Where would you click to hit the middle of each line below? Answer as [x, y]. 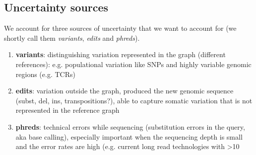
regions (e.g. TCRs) [45, 74]
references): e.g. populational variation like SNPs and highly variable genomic [133, 64]
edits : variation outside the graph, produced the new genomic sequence [125, 91]
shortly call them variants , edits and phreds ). [72, 38]
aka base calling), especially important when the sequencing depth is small [129, 136]
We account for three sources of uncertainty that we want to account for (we [120, 28]
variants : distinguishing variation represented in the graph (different [121, 54]
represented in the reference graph [67, 110]
